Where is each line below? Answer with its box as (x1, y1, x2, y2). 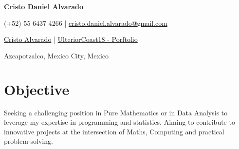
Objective (4, 79, 70, 99)
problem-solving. (4, 136, 53, 146)
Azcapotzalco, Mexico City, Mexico (4, 50, 109, 60)
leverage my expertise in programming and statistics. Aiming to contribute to (4, 117, 235, 127)
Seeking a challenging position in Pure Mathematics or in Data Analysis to (4, 107, 228, 117)
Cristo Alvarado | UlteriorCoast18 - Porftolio (4, 34, 138, 44)
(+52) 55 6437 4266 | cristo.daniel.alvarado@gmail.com (4, 18, 167, 28)
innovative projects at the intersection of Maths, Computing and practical (4, 126, 224, 136)
